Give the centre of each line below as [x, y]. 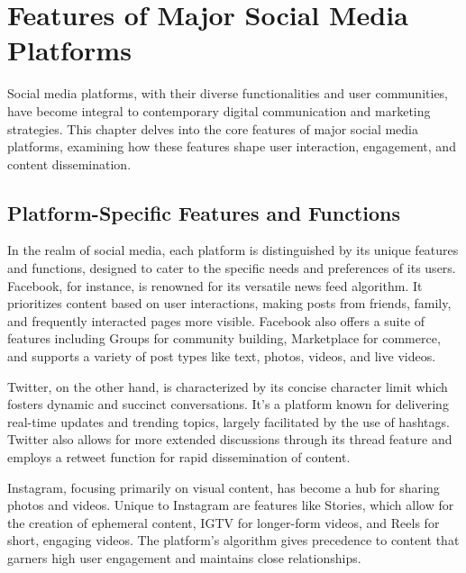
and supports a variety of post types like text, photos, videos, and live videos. [222, 356]
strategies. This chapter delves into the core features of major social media [213, 128]
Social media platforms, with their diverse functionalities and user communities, [228, 93]
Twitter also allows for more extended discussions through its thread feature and [230, 439]
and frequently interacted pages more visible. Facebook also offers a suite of [216, 320]
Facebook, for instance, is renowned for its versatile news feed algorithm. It [215, 285]
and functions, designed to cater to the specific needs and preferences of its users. [232, 268]
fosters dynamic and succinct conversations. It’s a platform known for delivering [228, 404]
